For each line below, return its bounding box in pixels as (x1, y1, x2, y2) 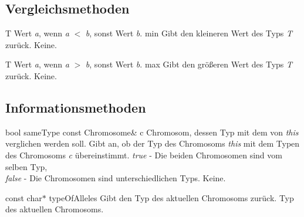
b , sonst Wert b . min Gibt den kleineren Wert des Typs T (85, 27, 292, 39)
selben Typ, (5, 160, 48, 172)
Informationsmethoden (5, 98, 146, 116)
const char (5, 191, 42, 204)
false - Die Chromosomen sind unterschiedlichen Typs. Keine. (5, 172, 226, 184)
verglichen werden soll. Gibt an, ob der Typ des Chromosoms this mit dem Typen (5, 137, 300, 150)
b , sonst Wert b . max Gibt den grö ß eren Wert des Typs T (85, 58, 293, 70)
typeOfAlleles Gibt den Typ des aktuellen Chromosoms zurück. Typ (49, 191, 294, 204)
